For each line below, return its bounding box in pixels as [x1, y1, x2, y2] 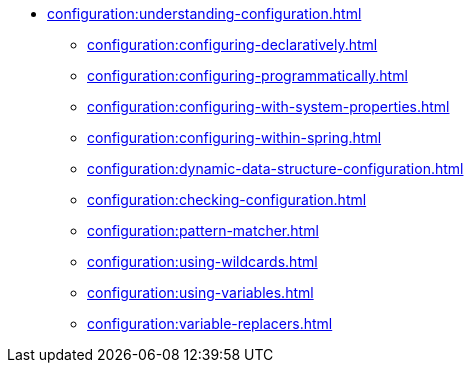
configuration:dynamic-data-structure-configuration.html [87, 160, 464, 177]
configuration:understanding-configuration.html [47, 5, 362, 22]
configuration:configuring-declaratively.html [87, 36, 378, 53]
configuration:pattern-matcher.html [87, 222, 319, 239]
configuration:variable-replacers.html [87, 315, 333, 332]
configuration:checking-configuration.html [87, 191, 367, 208]
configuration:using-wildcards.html [87, 253, 318, 270]
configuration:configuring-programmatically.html [87, 67, 408, 84]
